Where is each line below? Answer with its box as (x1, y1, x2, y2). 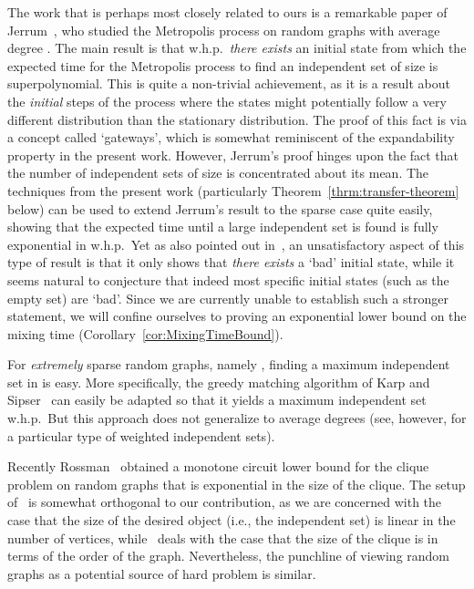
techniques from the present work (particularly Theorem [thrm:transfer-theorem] (7, 181, 459, 200)
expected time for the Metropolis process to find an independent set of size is (7, 56, 438, 75)
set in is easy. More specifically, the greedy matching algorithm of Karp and (7, 372, 430, 391)
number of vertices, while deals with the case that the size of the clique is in (7, 528, 438, 547)
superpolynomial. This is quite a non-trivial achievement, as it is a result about (7, 74, 450, 93)
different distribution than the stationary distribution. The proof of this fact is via (7, 109, 467, 129)
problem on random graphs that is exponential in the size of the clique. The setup (7, 474, 466, 493)
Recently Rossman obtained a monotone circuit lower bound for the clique (7, 457, 429, 476)
